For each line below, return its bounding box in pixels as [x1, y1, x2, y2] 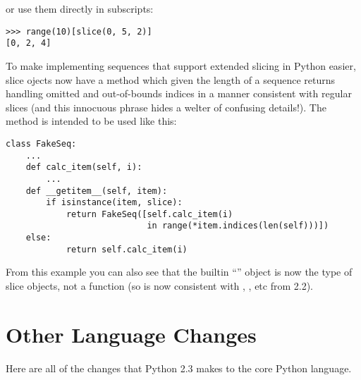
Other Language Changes [6, 319, 257, 348]
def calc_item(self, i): [25, 162, 142, 173]
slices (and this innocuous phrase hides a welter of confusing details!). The [6, 99, 326, 114]
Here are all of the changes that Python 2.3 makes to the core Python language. [6, 360, 352, 375]
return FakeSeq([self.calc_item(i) [66, 209, 233, 219]
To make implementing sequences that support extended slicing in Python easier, [6, 58, 356, 73]
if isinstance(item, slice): [46, 197, 183, 208]
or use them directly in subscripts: [6, 1, 154, 16]
